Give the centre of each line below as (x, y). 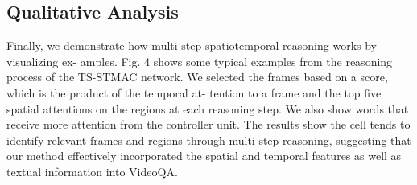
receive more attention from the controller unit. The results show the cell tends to (208, 124)
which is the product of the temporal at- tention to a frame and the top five (194, 92)
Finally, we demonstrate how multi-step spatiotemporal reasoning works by (192, 45)
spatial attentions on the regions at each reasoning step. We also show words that (208, 108)
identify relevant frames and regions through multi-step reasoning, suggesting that (209, 140)
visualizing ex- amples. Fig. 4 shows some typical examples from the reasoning (200, 61)
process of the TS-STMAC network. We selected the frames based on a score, (197, 77)
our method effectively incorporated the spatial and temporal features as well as (204, 156)
